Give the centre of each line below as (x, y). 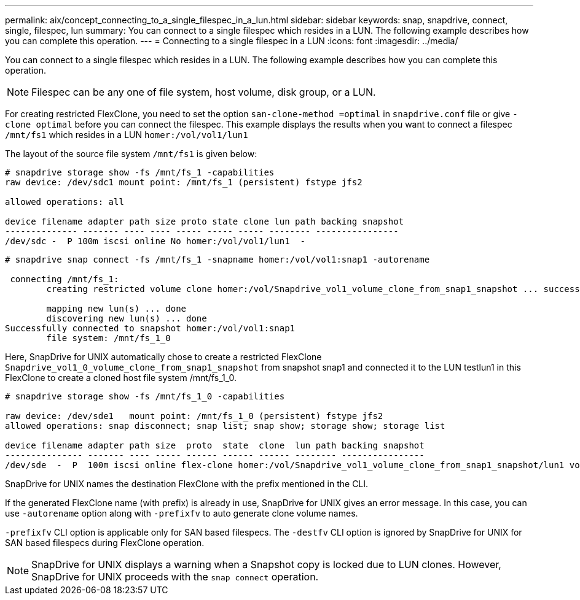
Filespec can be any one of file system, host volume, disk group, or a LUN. (204, 92)
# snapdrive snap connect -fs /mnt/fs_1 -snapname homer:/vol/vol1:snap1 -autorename (217, 260)
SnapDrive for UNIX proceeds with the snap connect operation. (175, 577)
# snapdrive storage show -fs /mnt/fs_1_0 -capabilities (145, 396)
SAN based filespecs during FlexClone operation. (105, 543)
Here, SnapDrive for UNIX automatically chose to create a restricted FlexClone (163, 357)
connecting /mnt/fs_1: (65, 279)
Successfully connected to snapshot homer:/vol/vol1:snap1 (150, 328)
